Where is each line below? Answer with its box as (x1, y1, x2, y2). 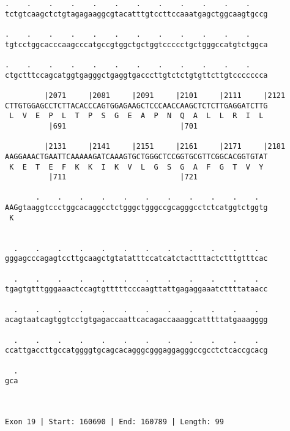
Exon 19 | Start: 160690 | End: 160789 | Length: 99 (5, 417, 224, 426)
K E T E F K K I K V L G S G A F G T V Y (9, 162, 264, 171)
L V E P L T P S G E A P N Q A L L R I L (9, 111, 264, 121)
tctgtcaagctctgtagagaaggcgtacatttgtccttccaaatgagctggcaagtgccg (5, 9, 268, 18)
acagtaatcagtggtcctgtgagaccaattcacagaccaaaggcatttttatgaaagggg (5, 315, 268, 324)
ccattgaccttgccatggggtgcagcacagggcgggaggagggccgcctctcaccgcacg (5, 346, 268, 355)
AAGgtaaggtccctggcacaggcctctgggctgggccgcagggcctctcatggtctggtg (5, 203, 268, 212)
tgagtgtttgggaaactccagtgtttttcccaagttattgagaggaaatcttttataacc (5, 285, 268, 294)
